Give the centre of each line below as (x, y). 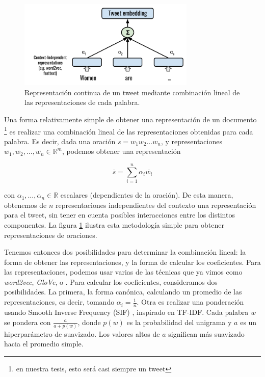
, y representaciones (191, 141)
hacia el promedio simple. (44, 344)
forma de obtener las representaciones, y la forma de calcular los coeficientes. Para (132, 262)
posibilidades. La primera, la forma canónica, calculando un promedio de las (123, 292)
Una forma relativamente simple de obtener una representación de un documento (130, 119)
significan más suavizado (206, 333)
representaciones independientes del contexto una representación (156, 205)
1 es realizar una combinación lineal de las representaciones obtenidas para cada (129, 130)
